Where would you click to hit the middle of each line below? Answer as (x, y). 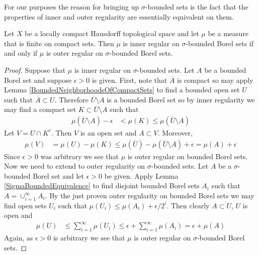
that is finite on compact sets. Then (59, 43)
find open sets (25, 205)
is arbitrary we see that (89, 238)
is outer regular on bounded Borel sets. (188, 156)
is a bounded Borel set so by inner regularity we (181, 99)
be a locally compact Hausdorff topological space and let (112, 33)
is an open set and (108, 132)
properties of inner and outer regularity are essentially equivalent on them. (119, 16)
